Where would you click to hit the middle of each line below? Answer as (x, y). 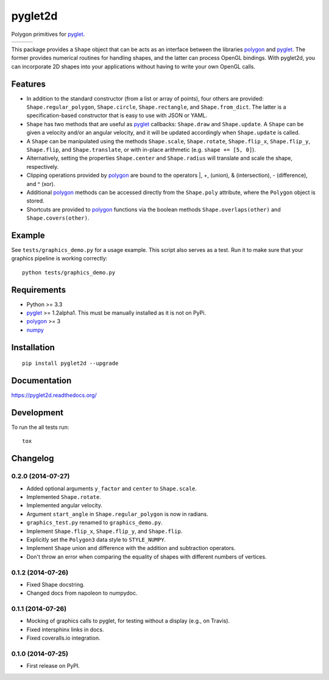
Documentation (41, 381)
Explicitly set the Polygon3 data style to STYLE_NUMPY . (96, 539)
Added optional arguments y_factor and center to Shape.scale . (112, 489)
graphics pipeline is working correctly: (59, 259)
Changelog (33, 458)
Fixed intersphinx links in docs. (65, 629)
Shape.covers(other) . (58, 218)
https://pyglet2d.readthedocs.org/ (54, 395)
